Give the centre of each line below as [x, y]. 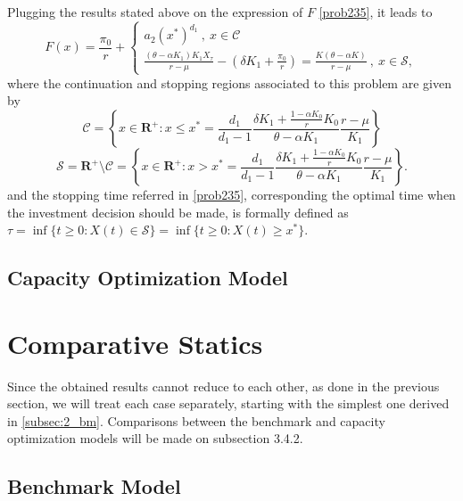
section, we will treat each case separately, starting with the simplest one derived [228, 403]
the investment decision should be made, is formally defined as [178, 212]
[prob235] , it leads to [376, 12]
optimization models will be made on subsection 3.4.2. [155, 438]
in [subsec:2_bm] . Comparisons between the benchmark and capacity [196, 420]
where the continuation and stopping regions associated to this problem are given [229, 82]
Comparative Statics [135, 343]
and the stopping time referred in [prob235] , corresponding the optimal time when [231, 194]
